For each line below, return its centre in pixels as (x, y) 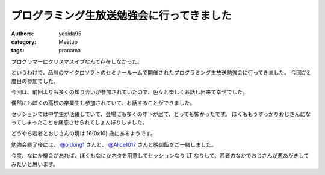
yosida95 (70, 34)
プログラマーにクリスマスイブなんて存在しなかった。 (77, 61)
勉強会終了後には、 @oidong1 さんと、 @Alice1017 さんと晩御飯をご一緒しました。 (114, 144)
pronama (70, 51)
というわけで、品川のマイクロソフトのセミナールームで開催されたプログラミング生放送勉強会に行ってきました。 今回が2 (161, 73)
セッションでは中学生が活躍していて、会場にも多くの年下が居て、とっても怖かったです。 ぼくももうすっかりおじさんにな (161, 114)
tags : (18, 51)
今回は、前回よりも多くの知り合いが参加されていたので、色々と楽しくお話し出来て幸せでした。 (129, 92)
